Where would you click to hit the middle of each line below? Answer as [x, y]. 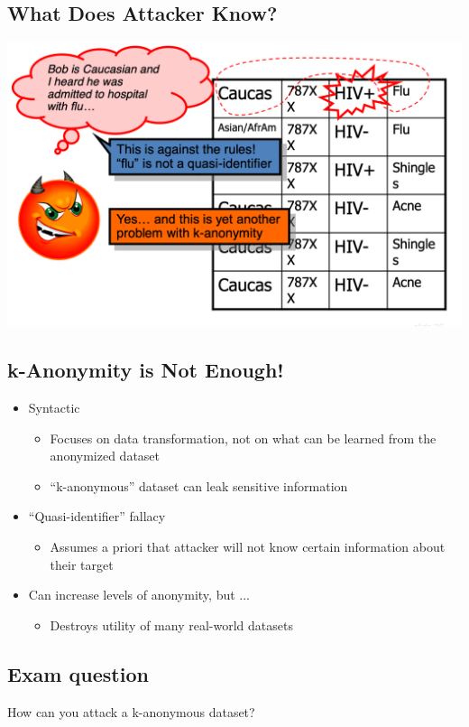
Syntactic [54, 408]
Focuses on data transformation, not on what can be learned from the [243, 438]
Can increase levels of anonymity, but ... [139, 595]
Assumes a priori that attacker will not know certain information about [248, 546]
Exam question [78, 673]
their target [82, 564]
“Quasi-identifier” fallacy [97, 516]
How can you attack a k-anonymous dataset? [131, 711]
